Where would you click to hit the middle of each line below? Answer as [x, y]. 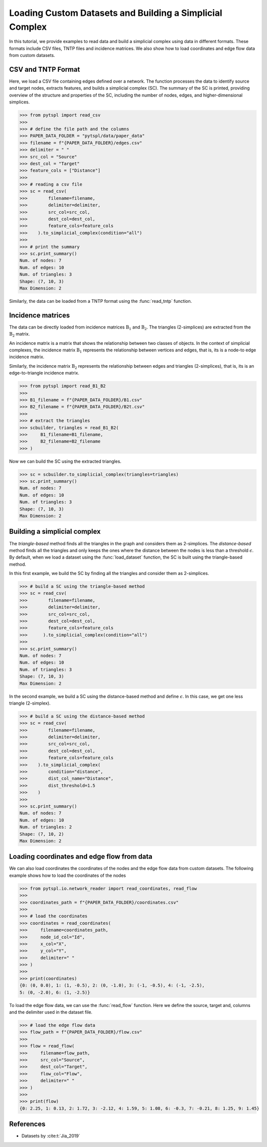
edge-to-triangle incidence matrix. [44, 373]
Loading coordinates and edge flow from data [81, 857]
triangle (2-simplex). [30, 703]
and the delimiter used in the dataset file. [51, 1012]
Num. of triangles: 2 [46, 827]
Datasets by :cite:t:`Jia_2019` [51, 1136]
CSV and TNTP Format [44, 69]
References [27, 1124]
